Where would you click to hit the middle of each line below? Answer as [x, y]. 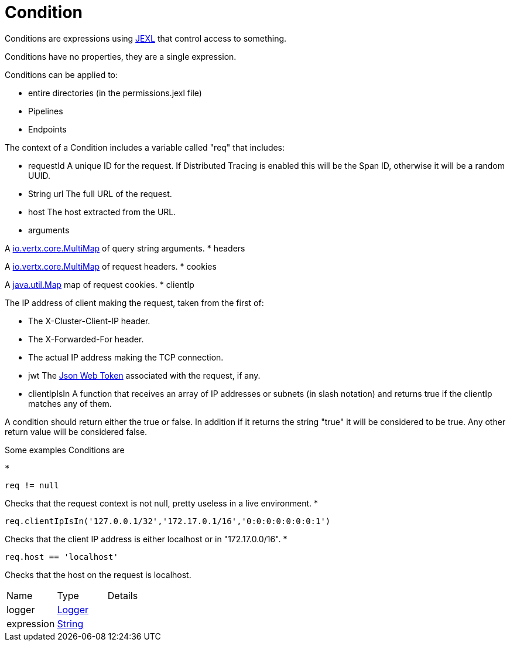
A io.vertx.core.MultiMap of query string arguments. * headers [125, 248]
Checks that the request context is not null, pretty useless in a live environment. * [162, 503]
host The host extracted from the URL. [102, 212]
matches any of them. [70, 403]
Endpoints [47, 129]
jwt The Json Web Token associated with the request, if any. [144, 375]
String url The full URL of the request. [100, 193]
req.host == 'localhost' [61, 557]
